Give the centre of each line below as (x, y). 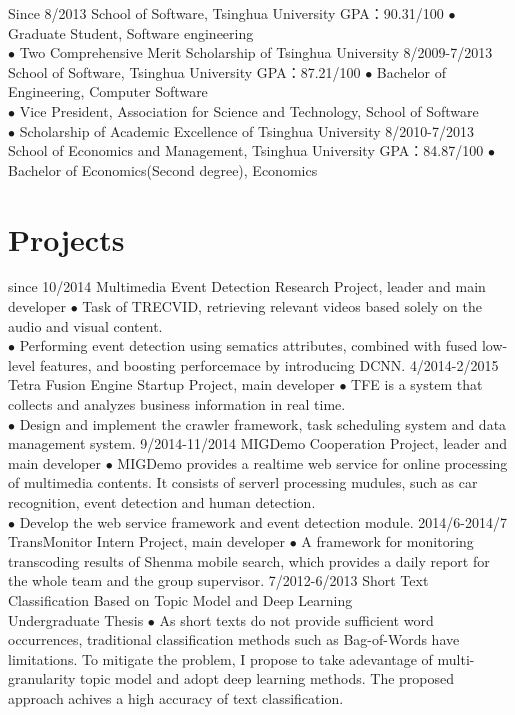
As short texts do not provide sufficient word (296, 619)
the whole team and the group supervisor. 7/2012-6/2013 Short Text (218, 580)
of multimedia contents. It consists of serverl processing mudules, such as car (243, 482)
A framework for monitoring (387, 541)
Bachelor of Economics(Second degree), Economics (163, 169)
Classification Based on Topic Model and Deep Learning (180, 599)
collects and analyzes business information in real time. (177, 404)
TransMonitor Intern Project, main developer (147, 541)
